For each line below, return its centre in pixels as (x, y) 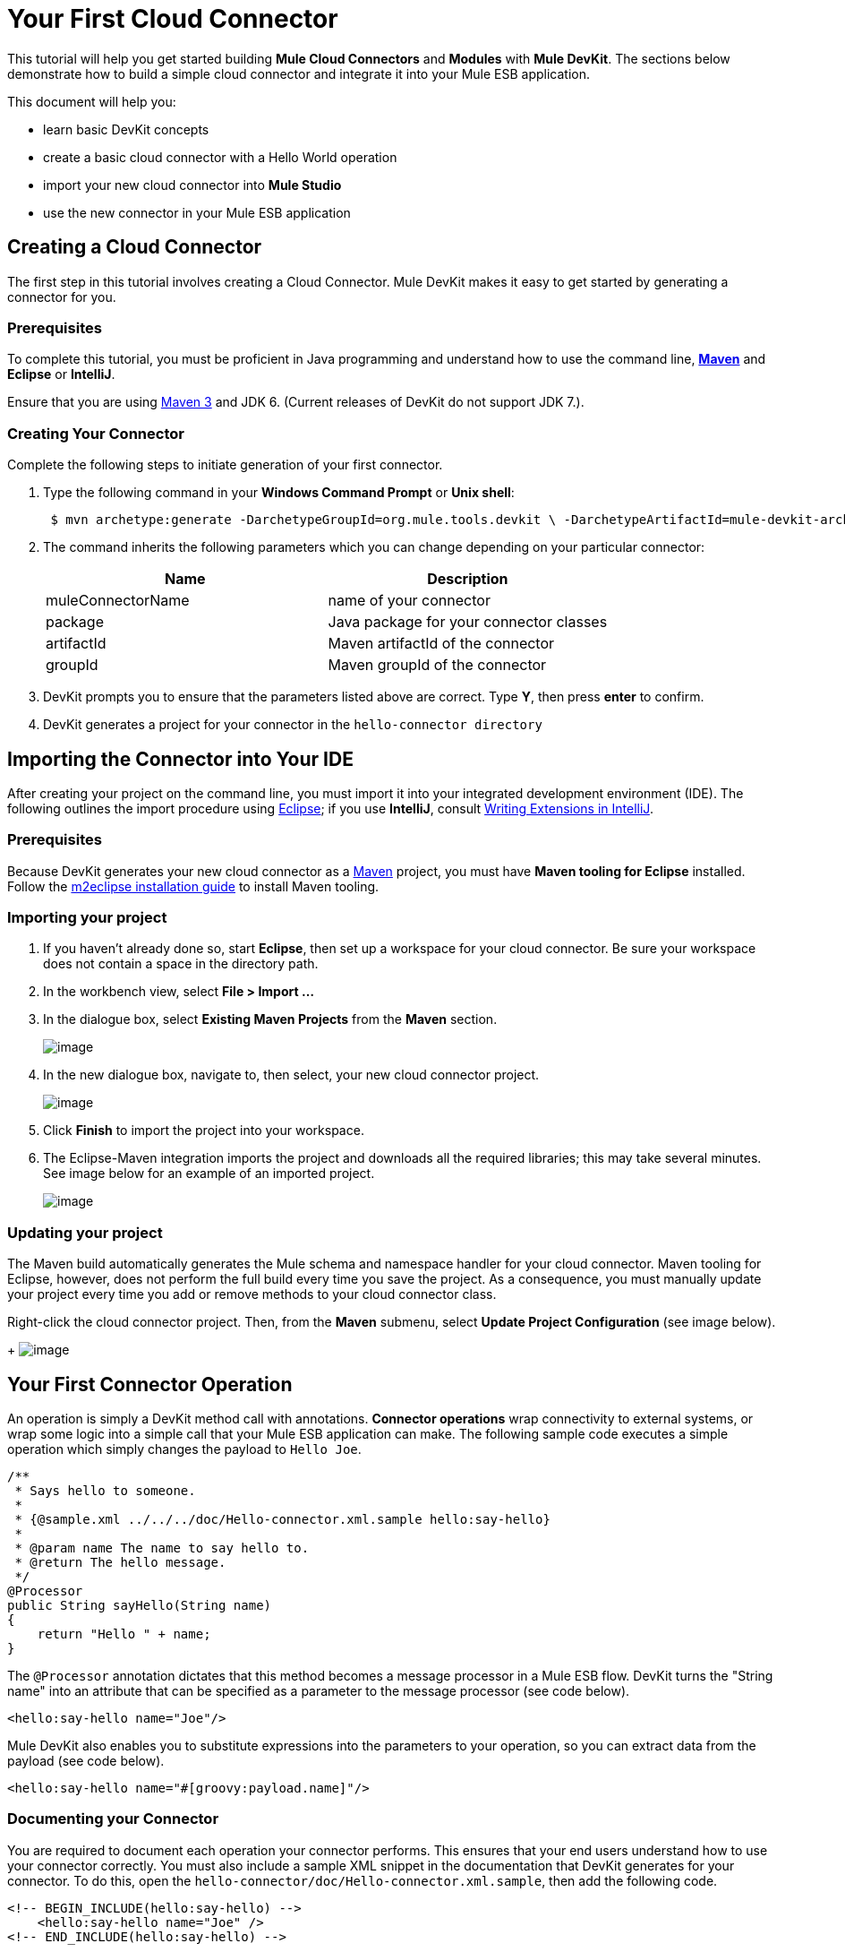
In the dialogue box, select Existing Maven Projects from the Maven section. (270, 1019)
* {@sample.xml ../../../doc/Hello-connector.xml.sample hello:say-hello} (282, 1520)
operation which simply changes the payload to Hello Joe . (184, 1449)
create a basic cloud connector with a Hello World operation (220, 157)
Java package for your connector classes (468, 622)
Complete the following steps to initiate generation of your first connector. (225, 465)
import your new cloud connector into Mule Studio (192, 185)
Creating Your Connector (96, 433)
